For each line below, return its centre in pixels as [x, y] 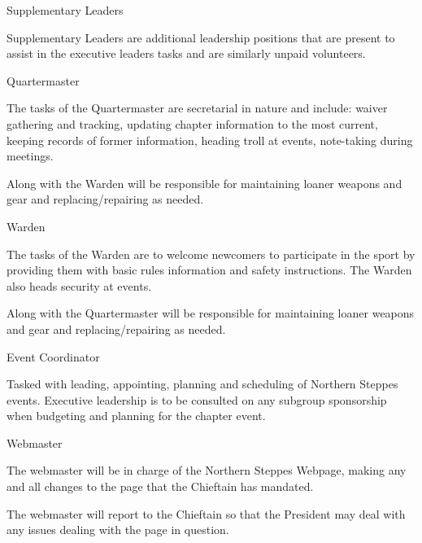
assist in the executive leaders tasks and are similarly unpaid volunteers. [186, 53]
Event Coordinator [53, 356]
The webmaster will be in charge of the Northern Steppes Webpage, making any [207, 470]
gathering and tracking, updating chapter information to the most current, [192, 123]
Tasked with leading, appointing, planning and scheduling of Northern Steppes [202, 384]
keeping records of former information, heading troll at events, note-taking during [210, 140]
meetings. [30, 156]
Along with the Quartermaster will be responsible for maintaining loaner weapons [211, 313]
